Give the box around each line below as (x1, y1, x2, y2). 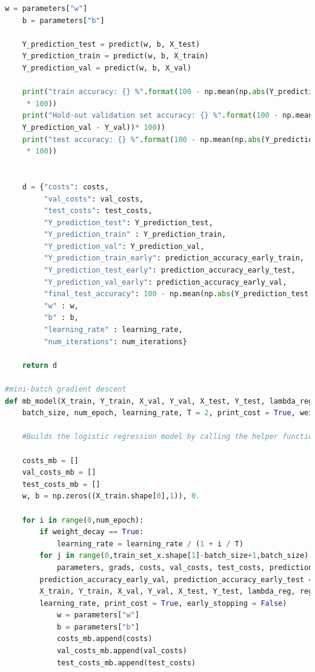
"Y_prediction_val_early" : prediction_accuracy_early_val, (44, 277, 287, 287)
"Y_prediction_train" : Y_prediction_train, (44, 230, 227, 239)
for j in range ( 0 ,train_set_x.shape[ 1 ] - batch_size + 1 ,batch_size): (39, 551, 313, 560)
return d (22, 361, 57, 370)
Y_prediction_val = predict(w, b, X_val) (22, 63, 191, 72)
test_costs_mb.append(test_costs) (56, 658, 196, 667)
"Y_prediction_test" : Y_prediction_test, (44, 218, 213, 227)
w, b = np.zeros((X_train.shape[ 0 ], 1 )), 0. (22, 492, 201, 501)
